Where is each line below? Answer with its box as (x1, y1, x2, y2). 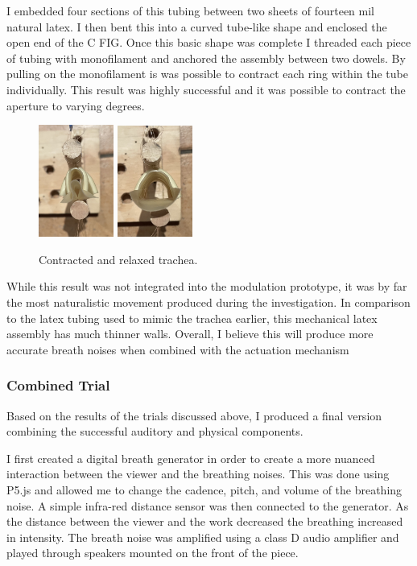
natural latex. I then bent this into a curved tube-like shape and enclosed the (6, 18, 387, 35)
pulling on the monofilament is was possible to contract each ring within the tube (6, 65, 408, 82)
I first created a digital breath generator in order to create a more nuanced (6, 449, 375, 466)
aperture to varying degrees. (6, 97, 145, 114)
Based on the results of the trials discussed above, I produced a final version (6, 407, 382, 423)
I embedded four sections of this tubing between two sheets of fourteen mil (6, 2, 374, 19)
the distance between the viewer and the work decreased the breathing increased (6, 513, 403, 530)
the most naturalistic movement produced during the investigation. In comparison (6, 293, 411, 310)
